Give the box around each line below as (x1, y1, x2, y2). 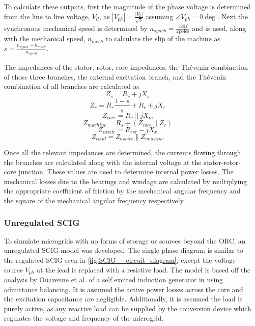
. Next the (217, 11, 248, 21)
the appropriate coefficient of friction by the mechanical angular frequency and (4, 186, 241, 196)
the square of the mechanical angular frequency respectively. (4, 195, 185, 205)
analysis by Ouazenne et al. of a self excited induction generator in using (4, 274, 223, 285)
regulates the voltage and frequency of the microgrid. (4, 313, 164, 323)
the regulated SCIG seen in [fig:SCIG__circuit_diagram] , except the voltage (4, 254, 236, 265)
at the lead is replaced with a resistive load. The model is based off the (37, 264, 251, 274)
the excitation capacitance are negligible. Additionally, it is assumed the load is (4, 294, 243, 304)
